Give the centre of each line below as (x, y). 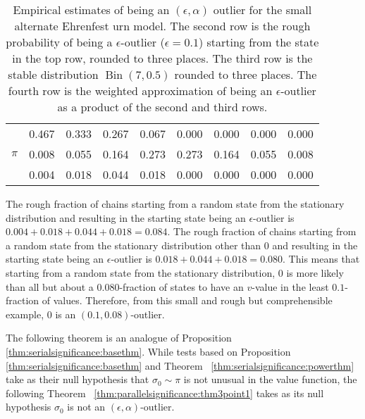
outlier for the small (262, 10)
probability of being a (59, 42)
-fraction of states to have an (181, 286)
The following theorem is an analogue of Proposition (119, 338)
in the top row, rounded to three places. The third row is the (162, 58)
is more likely (315, 272)
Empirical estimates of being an (91, 10)
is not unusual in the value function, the (270, 379)
